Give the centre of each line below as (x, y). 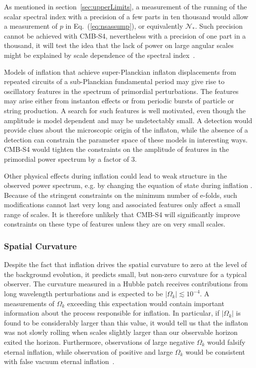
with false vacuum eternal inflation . (59, 361)
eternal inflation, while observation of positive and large (88, 351)
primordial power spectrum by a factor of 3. (70, 159)
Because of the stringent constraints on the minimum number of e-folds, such (121, 195)
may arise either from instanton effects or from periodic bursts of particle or (119, 101)
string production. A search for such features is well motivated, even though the (125, 110)
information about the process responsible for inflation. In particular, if (112, 313)
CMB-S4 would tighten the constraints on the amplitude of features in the (117, 149)
